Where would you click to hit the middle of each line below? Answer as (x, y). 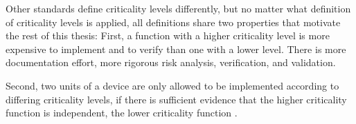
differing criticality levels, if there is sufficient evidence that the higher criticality (176, 99)
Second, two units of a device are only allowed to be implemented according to (172, 85)
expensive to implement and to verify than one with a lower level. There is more (176, 49)
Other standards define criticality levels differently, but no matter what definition (178, 8)
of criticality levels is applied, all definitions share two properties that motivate (173, 22)
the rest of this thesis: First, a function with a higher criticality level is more (168, 35)
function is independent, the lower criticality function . (122, 113)
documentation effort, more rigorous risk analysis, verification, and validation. (171, 62)
